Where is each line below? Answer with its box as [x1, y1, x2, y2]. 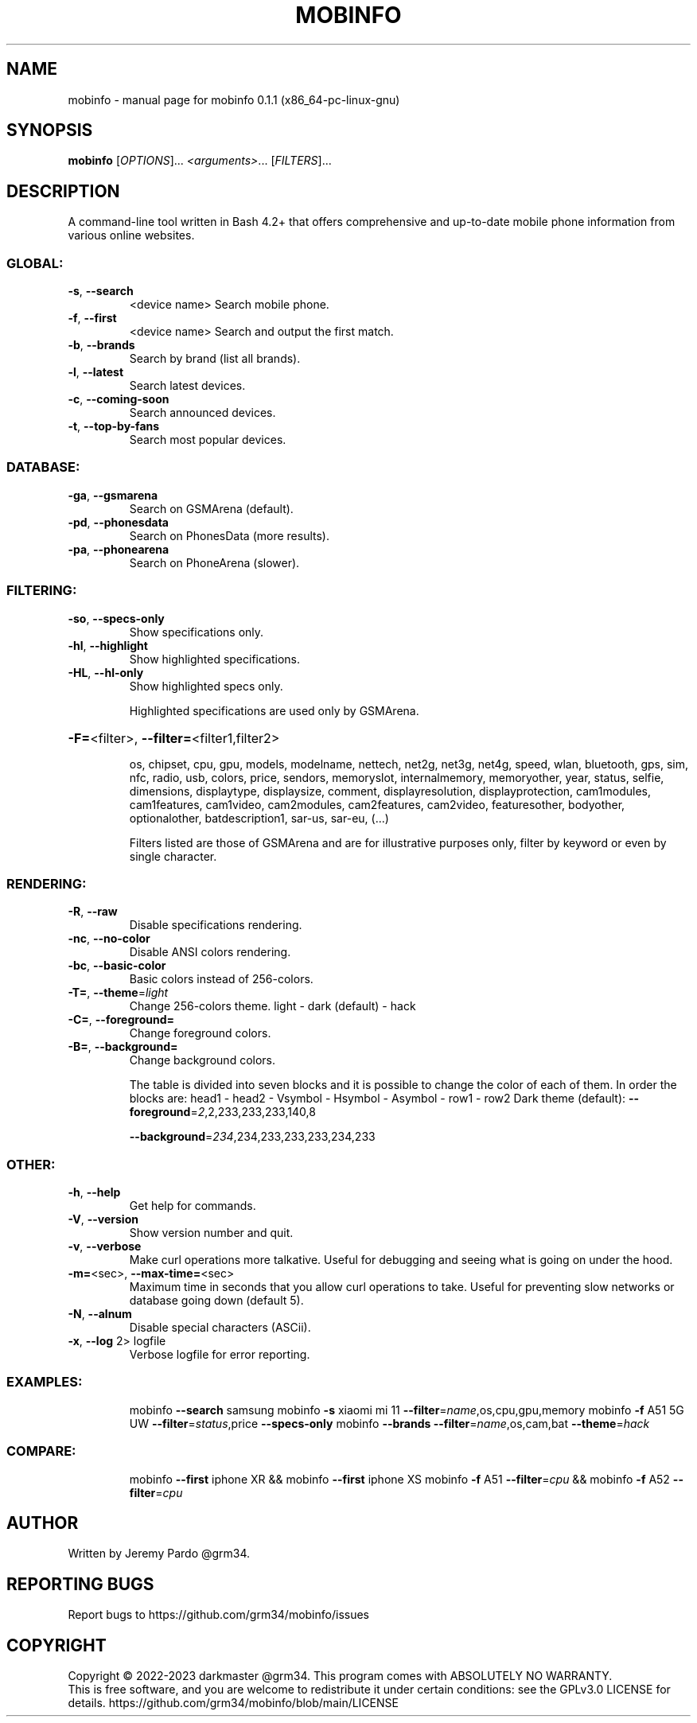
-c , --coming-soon [68, 392, 169, 406]
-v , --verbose [68, 1239, 142, 1254]
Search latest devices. [129, 379, 246, 393]
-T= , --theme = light [68, 986, 169, 1000]
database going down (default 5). [129, 1293, 304, 1308]
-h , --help [68, 1185, 121, 1200]
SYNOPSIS [6, 120, 93, 141]
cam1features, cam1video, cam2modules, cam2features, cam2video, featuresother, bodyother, [129, 797, 625, 811]
